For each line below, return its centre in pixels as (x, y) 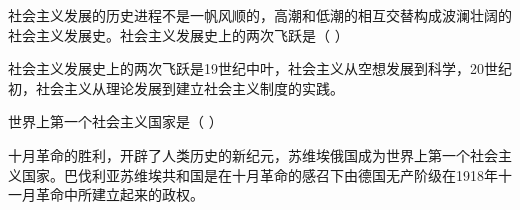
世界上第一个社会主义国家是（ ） (115, 121)
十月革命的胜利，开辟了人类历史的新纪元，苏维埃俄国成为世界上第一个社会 (253, 154)
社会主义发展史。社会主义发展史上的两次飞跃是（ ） (178, 34)
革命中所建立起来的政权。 (119, 194)
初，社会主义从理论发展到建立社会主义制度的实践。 (176, 87)
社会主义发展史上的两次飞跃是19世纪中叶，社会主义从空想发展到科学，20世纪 (260, 68)
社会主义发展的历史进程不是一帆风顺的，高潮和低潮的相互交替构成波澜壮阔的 (260, 15)
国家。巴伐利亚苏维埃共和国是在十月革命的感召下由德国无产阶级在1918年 (259, 174)
